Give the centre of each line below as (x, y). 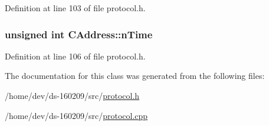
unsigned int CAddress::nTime (79, 34)
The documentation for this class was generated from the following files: (135, 76)
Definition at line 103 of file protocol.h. (75, 8)
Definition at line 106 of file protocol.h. (75, 56)
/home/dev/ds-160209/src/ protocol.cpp (76, 115)
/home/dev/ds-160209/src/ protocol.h (72, 95)
